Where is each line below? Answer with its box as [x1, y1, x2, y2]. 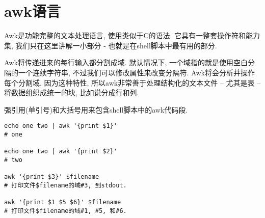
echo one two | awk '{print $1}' [4, 122, 117, 130]
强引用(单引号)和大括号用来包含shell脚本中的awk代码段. [4, 104, 188, 115]
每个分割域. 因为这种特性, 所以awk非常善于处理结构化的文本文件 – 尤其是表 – [4, 77, 261, 88]
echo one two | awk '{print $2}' [4, 148, 117, 155]
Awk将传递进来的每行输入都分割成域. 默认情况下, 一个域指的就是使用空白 [4, 57, 248, 68]
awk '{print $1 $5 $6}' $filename [4, 199, 121, 206]
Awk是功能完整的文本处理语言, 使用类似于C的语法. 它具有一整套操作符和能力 [4, 30, 260, 41]
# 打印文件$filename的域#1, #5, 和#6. [4, 207, 127, 214]
